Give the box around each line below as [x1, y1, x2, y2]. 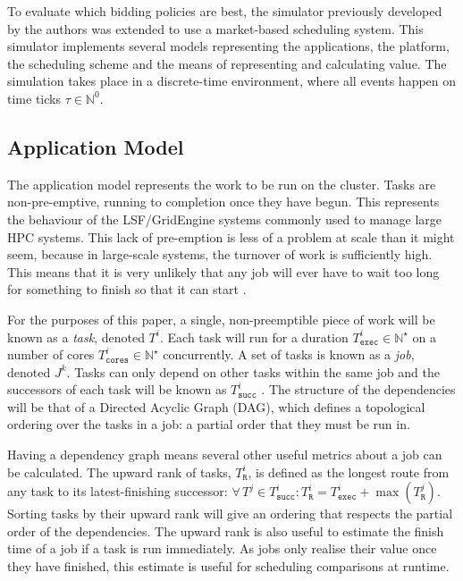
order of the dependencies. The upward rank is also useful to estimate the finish [7, 521, 444, 540]
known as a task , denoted [7, 327, 145, 346]
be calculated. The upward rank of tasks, [7, 462, 231, 481]
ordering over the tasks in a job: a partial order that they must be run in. [7, 415, 410, 434]
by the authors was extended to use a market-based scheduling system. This [7, 19, 424, 38]
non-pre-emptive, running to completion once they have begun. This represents [7, 192, 440, 211]
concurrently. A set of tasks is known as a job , [163, 345, 415, 364]
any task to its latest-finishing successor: [7, 482, 228, 501]
